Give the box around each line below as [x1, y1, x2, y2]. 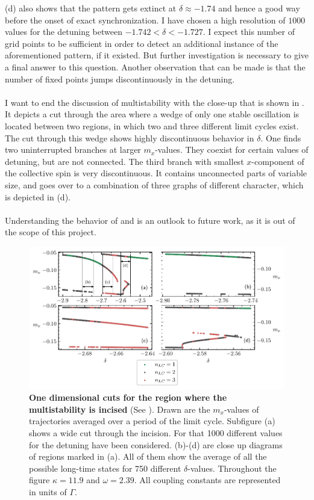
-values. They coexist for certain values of [155, 143, 309, 156]
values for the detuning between [5, 25, 122, 38]
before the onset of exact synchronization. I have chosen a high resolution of [5, 13, 286, 26]
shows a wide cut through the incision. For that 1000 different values [29, 426, 283, 439]
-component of [251, 155, 304, 167]
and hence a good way [218, 2, 300, 14]
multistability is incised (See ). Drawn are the [29, 403, 210, 415]
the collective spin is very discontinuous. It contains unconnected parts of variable [5, 167, 307, 179]
